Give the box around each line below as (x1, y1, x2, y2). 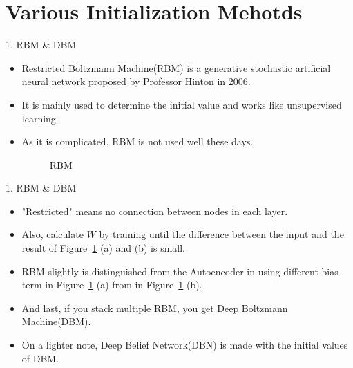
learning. (21, 111, 59, 125)
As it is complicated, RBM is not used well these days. (21, 134, 254, 149)
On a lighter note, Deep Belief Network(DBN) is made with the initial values (21, 338, 348, 352)
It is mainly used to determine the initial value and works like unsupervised (21, 97, 342, 111)
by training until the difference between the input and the (99, 227, 344, 241)
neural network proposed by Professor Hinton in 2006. (21, 74, 251, 89)
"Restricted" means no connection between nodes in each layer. (21, 203, 288, 218)
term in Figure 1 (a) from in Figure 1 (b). (21, 277, 202, 292)
